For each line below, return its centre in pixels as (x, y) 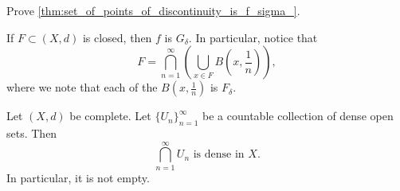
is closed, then (117, 37)
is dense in (219, 155)
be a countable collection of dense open (298, 116)
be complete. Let (110, 116)
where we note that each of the (82, 87)
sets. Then (32, 133)
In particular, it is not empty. (78, 177)
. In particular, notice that (253, 37)
